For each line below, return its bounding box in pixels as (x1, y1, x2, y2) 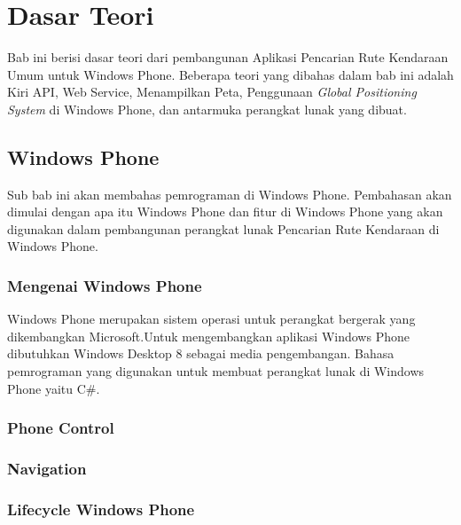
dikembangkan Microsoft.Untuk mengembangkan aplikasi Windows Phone (7, 326, 410, 345)
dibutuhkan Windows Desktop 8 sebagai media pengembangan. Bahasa (7, 344, 395, 363)
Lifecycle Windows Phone (7, 498, 195, 520)
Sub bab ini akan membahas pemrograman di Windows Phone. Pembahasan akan (7, 184, 452, 203)
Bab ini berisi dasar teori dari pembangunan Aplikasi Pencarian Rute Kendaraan (7, 48, 449, 67)
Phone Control (7, 417, 114, 439)
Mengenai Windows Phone (7, 275, 202, 296)
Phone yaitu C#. (7, 379, 100, 397)
